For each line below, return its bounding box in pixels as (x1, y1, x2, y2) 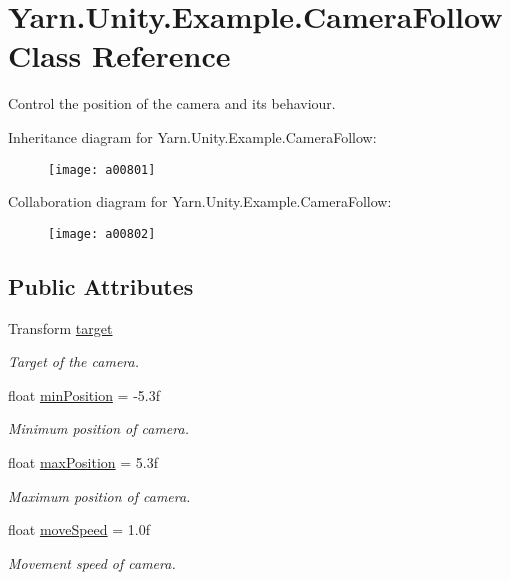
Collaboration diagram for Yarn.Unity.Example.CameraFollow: (8, 191, 392, 212)
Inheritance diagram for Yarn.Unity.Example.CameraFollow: (8, 126, 377, 147)
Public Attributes (8, 270, 194, 301)
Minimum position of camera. (8, 418, 189, 439)
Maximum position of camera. (8, 485, 191, 506)
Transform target (8, 317, 113, 338)
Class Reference (8, 35, 231, 76)
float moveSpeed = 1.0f (8, 519, 150, 540)
